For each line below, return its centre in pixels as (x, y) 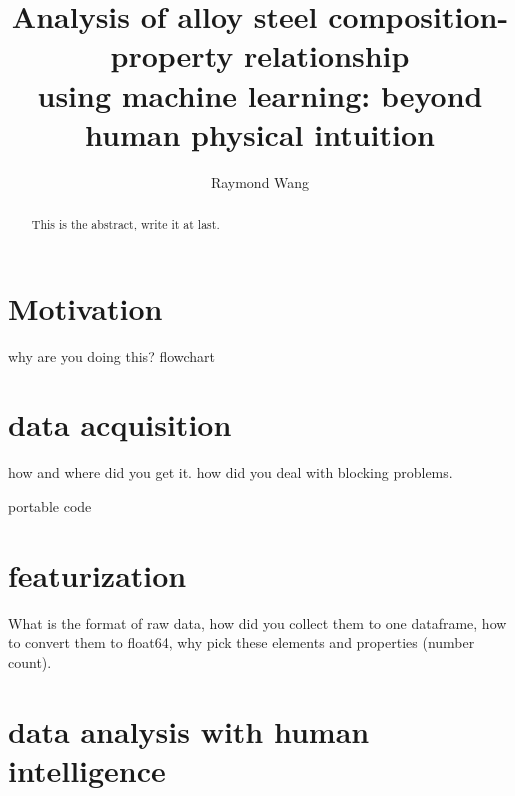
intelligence (87, 769)
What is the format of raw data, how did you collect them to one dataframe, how (257, 622)
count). (30, 661)
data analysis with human (189, 730)
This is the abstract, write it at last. (125, 224)
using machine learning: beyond (260, 94)
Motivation (85, 307)
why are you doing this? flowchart (112, 355)
